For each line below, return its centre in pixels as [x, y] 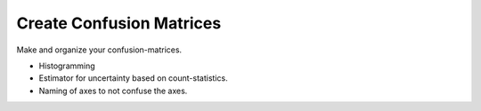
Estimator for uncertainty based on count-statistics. [133, 78]
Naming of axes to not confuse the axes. [113, 91]
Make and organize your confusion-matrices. [99, 50]
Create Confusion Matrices [119, 23]
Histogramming [67, 66]
